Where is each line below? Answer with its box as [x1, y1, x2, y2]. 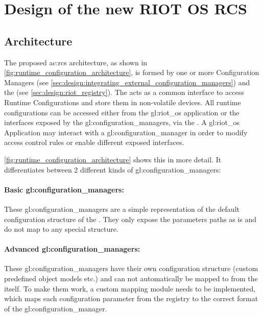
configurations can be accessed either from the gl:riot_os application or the [4, 107, 240, 117]
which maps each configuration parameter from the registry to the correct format [4, 293, 258, 304]
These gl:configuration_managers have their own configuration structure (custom [4, 263, 258, 274]
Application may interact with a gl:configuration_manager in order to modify [4, 127, 248, 137]
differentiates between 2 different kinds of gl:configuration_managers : [4, 164, 221, 175]
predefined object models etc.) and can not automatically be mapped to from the [4, 273, 258, 284]
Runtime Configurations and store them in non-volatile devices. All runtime [4, 96, 241, 107]
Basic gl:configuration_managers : [4, 184, 124, 194]
